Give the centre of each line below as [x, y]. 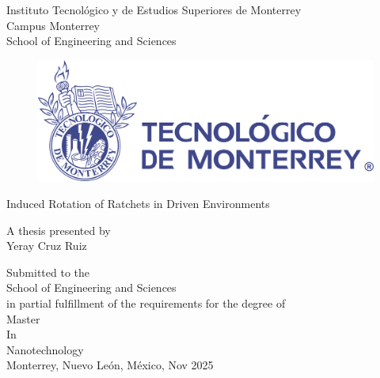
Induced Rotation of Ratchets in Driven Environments [138, 203]
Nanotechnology [45, 349]
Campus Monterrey [53, 25]
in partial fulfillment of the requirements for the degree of [146, 302]
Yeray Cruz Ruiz [47, 246]
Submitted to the [48, 272]
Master [23, 318]
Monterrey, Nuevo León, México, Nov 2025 [110, 365]
